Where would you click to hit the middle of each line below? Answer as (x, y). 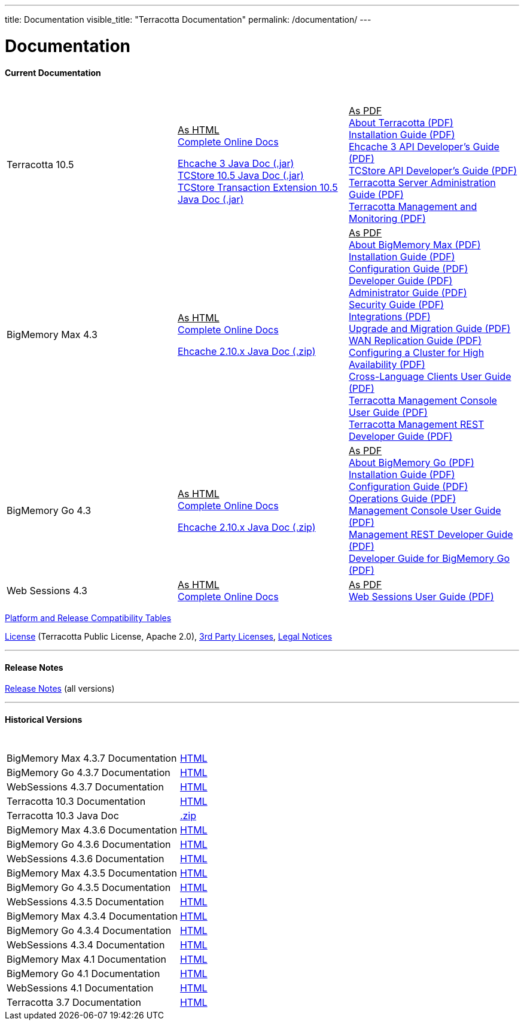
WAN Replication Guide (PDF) (415, 341)
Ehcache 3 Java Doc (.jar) (236, 164)
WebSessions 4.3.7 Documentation (85, 787)
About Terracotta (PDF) (401, 123)
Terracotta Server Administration (422, 183)
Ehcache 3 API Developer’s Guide (424, 147)
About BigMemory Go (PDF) (411, 463)
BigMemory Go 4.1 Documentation (83, 973)
